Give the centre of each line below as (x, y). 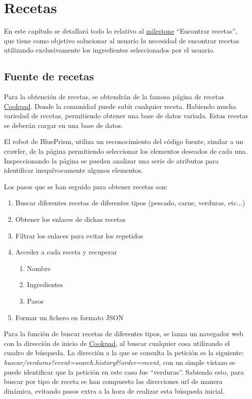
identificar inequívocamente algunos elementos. (74, 170)
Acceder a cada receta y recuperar (66, 252)
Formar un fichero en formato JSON (69, 317)
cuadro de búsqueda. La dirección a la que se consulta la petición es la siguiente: (124, 353)
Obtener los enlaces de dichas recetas (71, 219)
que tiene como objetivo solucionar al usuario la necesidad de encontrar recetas (122, 40)
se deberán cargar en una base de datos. (63, 125)
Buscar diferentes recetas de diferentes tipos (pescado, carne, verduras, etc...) (130, 203)
